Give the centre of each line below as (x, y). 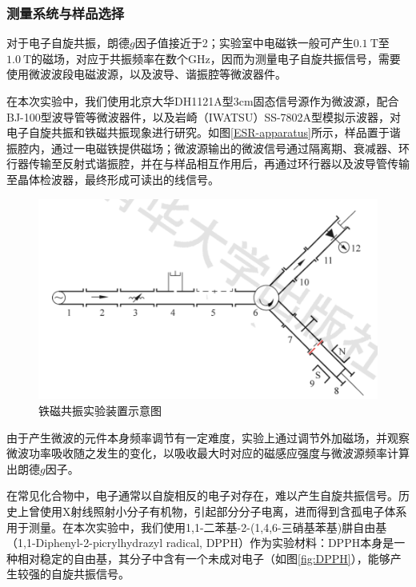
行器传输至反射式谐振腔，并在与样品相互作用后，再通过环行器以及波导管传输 (208, 164)
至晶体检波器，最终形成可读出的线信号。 (113, 179)
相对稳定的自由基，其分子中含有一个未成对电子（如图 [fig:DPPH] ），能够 (204, 558)
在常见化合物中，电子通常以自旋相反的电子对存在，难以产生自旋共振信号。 (202, 495)
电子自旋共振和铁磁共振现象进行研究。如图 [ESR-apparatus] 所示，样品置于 (198, 132)
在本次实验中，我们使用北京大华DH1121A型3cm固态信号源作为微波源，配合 (203, 101)
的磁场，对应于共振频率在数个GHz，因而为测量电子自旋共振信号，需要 (216, 58)
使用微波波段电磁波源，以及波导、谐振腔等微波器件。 (146, 74)
